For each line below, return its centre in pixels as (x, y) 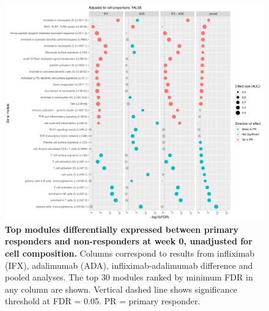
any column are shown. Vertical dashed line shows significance (121, 289)
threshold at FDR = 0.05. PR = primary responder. (103, 301)
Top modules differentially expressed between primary (122, 229)
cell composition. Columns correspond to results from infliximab (130, 253)
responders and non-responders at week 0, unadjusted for (129, 241)
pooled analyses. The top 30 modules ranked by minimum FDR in (129, 277)
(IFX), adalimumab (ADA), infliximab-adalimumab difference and (129, 265)
